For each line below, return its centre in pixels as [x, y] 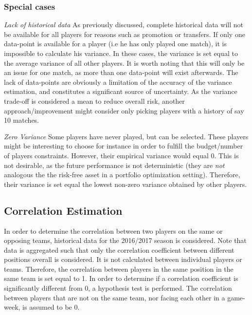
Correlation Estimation [63, 210]
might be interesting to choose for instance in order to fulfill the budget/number [124, 146]
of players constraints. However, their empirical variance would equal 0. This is [121, 155]
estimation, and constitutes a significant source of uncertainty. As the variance [121, 91]
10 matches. [22, 120]
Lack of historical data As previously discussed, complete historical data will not [124, 25]
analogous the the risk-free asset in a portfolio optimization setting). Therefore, [122, 175]
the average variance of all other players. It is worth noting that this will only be [124, 63]
